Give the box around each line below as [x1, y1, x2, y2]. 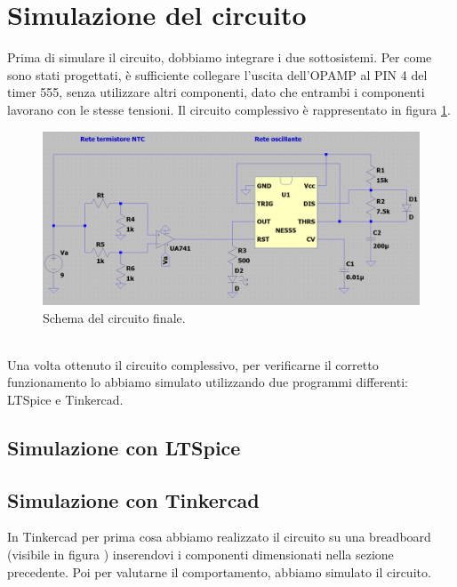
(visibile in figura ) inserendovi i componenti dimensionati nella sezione [7, 545, 394, 564]
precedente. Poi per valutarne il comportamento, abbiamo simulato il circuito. [7, 562, 431, 581]
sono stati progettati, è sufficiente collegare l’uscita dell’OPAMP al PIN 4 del [7, 65, 428, 84]
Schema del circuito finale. [43, 308, 186, 326]
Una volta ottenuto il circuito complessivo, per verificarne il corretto [7, 355, 379, 374]
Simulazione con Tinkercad [7, 486, 260, 513]
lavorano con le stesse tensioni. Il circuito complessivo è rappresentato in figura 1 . [7, 100, 451, 118]
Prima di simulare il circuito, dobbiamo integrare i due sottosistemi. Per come [7, 48, 432, 67]
